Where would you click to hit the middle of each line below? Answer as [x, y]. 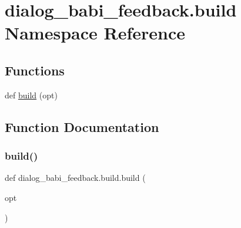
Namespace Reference [95, 33]
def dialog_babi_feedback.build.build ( [75, 178]
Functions [35, 70]
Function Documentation [82, 126]
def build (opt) [31, 95]
